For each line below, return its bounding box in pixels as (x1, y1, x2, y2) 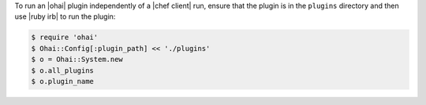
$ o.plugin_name (31, 77, 95, 85)
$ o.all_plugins (31, 66, 95, 74)
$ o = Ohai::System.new (31, 55, 124, 64)
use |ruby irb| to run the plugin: (14, 12, 116, 21)
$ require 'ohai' (31, 33, 99, 42)
